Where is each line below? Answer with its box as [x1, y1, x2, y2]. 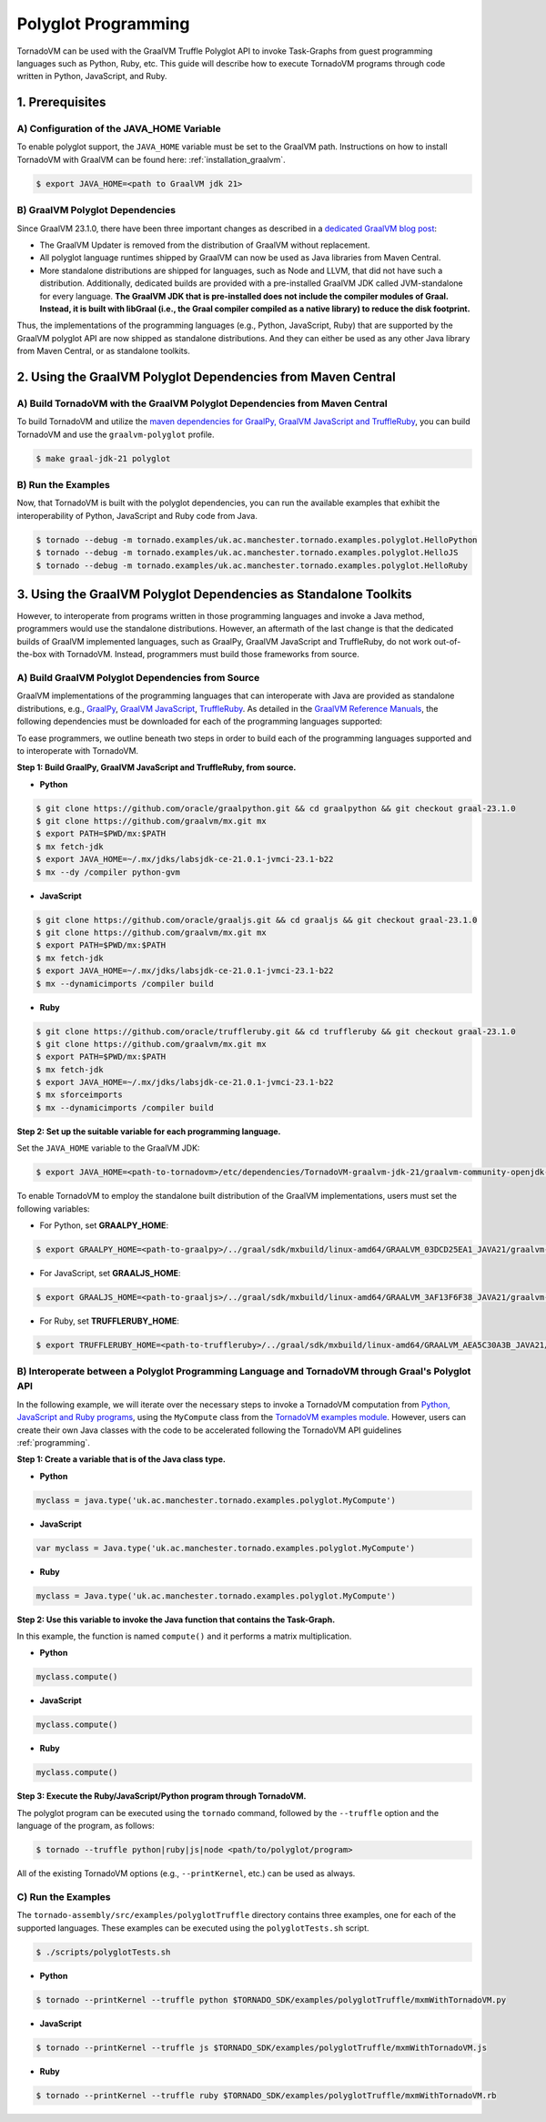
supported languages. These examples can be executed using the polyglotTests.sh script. [16, 1922, 369, 1934]
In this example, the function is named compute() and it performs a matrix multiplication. [16, 1630, 352, 1642]
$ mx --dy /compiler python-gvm [35, 867, 181, 878]
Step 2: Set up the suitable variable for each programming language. [16, 1125, 281, 1137]
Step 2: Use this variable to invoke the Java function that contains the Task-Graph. [16, 1614, 336, 1625]
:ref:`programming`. [16, 1437, 91, 1447]
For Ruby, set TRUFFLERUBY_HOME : [39, 1315, 179, 1326]
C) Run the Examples [16, 1890, 111, 1903]
